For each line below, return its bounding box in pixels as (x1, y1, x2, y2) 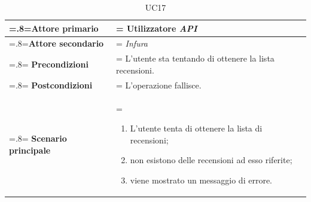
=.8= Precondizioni (9, 58, 89, 71)
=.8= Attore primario (9, 22, 99, 34)
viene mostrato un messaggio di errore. (130, 173, 272, 186)
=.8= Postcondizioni (9, 78, 93, 91)
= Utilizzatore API (116, 22, 197, 34)
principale (9, 143, 51, 156)
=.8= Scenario (9, 131, 67, 144)
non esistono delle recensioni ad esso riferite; (130, 154, 292, 166)
